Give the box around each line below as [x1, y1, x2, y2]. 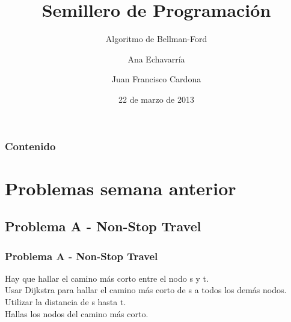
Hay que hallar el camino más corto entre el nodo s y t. [5, 272, 209, 284]
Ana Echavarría [127, 52, 185, 65]
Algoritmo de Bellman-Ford [105, 32, 207, 45]
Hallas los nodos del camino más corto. [5, 307, 149, 320]
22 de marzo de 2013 [118, 93, 194, 105]
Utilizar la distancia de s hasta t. [5, 295, 126, 308]
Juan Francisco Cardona [111, 73, 201, 85]
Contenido [5, 138, 56, 153]
